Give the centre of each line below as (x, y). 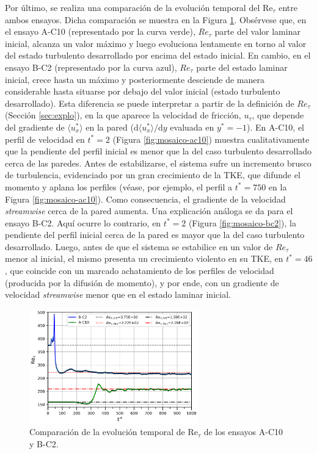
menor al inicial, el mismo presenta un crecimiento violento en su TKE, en (144, 258)
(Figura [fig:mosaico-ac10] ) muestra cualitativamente (211, 139)
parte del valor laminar (257, 31)
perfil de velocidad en (45, 139)
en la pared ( (110, 127)
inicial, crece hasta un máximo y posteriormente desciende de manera (135, 79)
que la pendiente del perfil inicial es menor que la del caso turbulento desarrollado (158, 151)
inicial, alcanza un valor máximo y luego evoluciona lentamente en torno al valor (156, 43)
